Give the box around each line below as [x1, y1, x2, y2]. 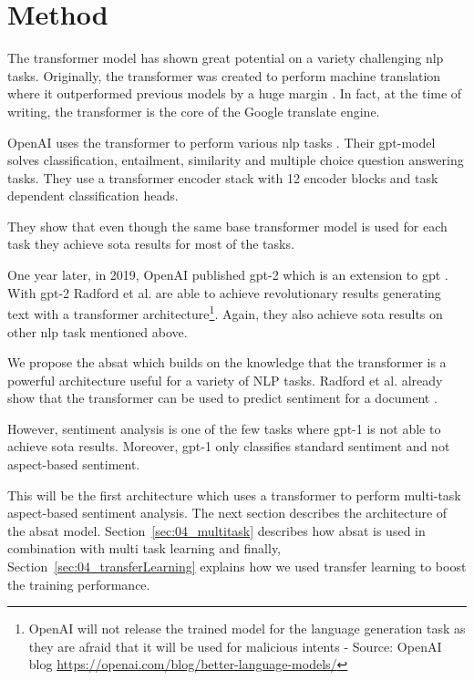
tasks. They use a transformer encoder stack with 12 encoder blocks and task [7, 168, 438, 187]
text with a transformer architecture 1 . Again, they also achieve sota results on [7, 302, 443, 323]
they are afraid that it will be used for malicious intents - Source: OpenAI [28, 636, 442, 655]
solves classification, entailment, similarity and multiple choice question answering [7, 150, 464, 170]
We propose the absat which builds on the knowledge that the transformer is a [7, 353, 447, 372]
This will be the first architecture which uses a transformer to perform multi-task [7, 485, 461, 504]
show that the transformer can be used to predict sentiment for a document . [7, 388, 438, 407]
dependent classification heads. [7, 186, 179, 205]
